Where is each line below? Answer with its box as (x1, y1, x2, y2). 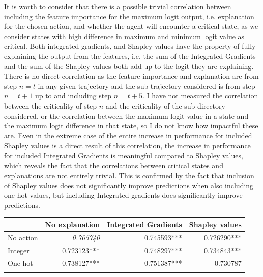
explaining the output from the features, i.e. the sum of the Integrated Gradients (4, 50, 256, 61)
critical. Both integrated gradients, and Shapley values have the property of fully (4, 41, 256, 51)
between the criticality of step (4, 100, 97, 111)
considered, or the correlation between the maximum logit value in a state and (4, 110, 249, 121)
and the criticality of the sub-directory (105, 100, 225, 111)
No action (8, 232, 38, 243)
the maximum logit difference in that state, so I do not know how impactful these (4, 120, 258, 131)
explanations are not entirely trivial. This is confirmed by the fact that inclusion (4, 170, 254, 181)
